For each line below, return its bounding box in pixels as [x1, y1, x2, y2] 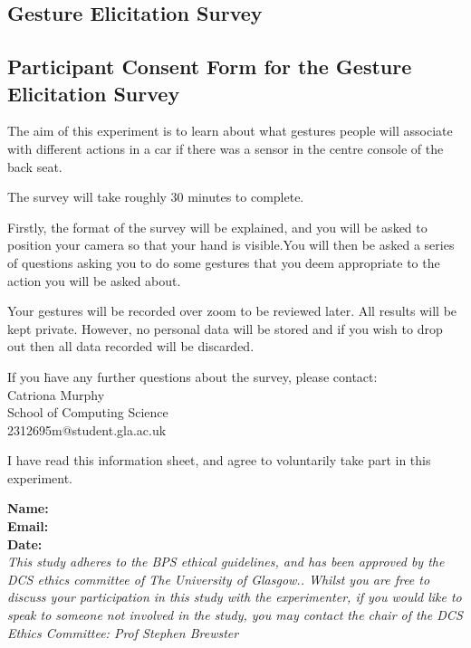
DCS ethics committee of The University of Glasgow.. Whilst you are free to [7, 569, 430, 588]
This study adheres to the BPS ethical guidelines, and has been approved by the [7, 552, 445, 571]
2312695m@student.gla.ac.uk [7, 420, 167, 439]
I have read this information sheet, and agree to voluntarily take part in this [7, 451, 431, 470]
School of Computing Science [7, 403, 168, 422]
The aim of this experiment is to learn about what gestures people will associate [7, 121, 453, 140]
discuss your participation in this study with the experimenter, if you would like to [7, 587, 462, 606]
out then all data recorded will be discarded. [7, 337, 255, 356]
